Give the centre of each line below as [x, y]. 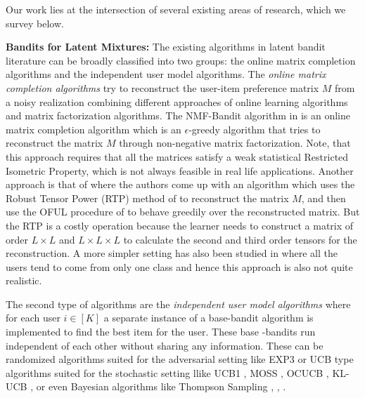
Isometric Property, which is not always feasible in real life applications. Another [180, 170]
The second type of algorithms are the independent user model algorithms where [178, 304]
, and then [324, 198]
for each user [33, 318]
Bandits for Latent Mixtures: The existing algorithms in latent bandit [166, 47]
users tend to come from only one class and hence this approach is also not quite [179, 266]
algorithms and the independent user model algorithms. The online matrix [166, 74]
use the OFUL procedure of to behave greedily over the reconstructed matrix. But [183, 212]
